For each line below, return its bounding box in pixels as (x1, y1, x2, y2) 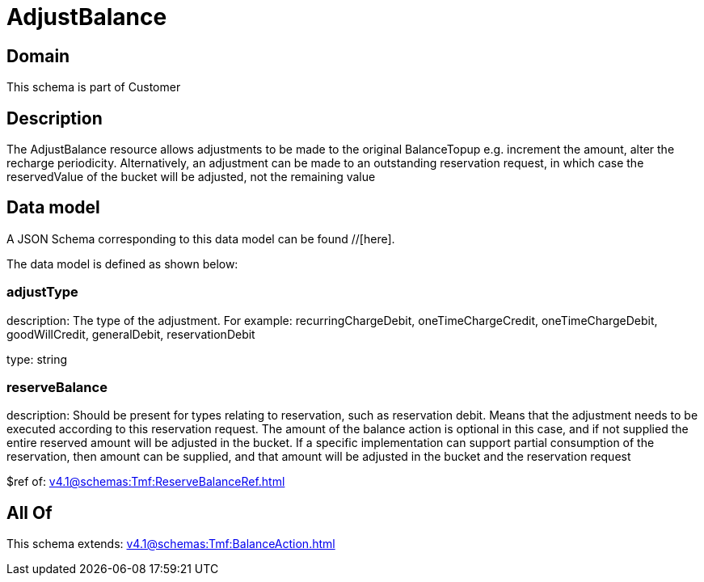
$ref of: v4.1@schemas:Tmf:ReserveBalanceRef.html (6, 474, 285, 489)
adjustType (6, 284, 78, 301)
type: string (6, 352, 68, 366)
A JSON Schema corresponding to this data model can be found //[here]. (6, 231, 395, 246)
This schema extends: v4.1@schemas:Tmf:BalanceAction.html (6, 537, 335, 551)
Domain (6, 45, 70, 66)
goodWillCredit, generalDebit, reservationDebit (6, 327, 255, 341)
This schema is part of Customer (6, 80, 181, 95)
